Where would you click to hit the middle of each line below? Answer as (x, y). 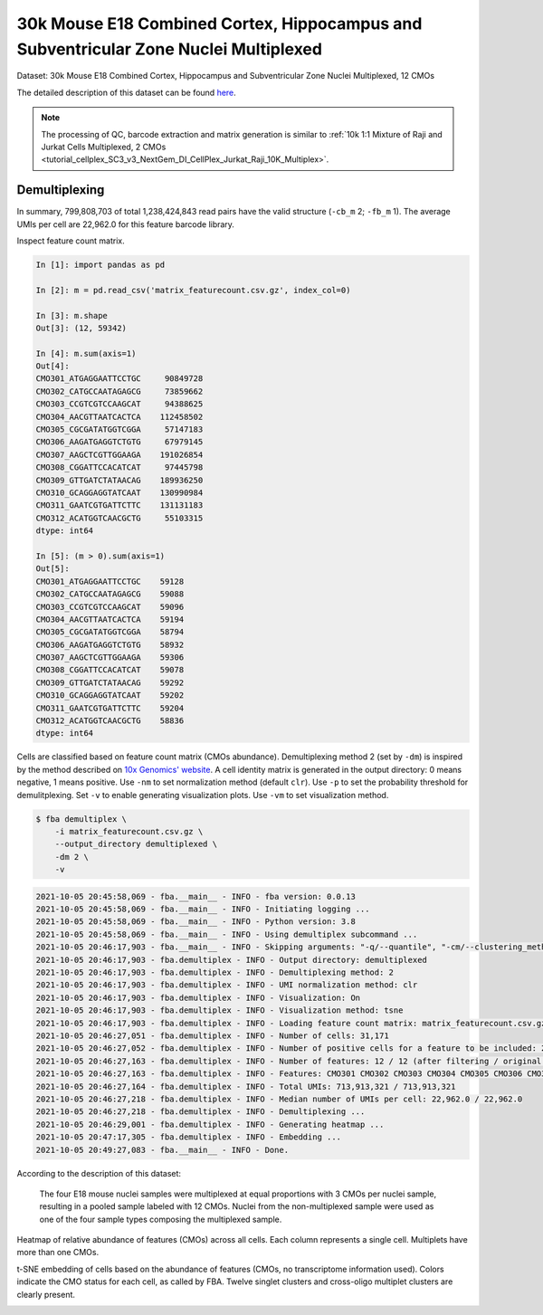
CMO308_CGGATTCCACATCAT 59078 (110, 670)
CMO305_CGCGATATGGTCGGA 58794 (110, 632)
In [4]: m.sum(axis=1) (86, 353)
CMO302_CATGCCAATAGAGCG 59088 (110, 594)
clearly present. (46, 1294)
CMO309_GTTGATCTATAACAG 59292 (110, 682)
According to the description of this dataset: (99, 1173)
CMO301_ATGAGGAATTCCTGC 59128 (110, 581)
